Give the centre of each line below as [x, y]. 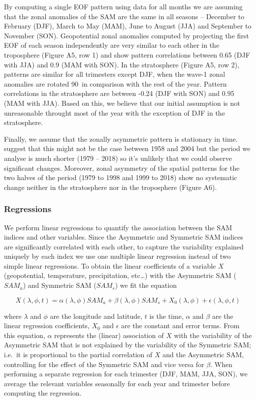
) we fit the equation [146, 285]
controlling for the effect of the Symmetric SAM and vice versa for [104, 364]
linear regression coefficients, [47, 325]
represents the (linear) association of [109, 335]
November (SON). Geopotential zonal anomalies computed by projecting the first [127, 35]
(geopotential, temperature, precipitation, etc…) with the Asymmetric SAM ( [120, 275]
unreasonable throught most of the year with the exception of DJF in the [114, 112]
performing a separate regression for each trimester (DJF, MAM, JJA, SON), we [126, 374]
